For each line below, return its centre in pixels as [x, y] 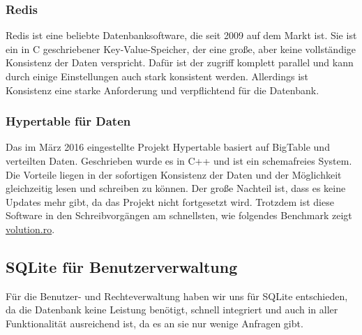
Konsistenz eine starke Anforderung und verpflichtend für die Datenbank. [163, 90]
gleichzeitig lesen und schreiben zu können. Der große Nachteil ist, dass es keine [176, 188]
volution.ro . [30, 229]
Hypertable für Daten [68, 121]
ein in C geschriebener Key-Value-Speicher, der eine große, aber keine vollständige [181, 49]
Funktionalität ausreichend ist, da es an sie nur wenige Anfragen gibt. [154, 323]
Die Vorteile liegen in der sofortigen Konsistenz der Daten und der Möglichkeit [174, 174]
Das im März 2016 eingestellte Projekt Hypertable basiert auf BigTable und [168, 147]
